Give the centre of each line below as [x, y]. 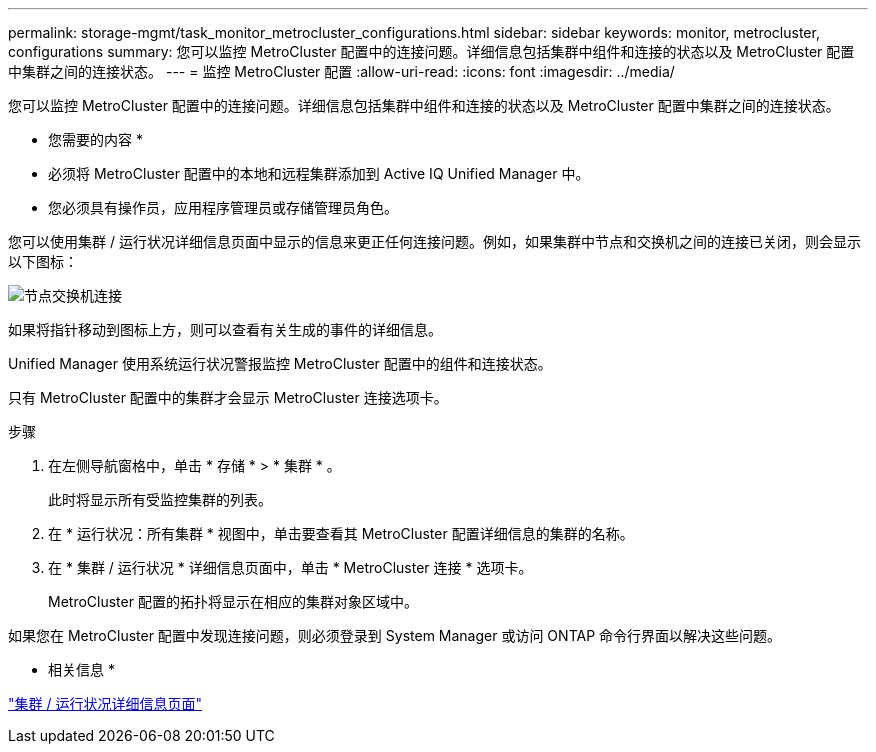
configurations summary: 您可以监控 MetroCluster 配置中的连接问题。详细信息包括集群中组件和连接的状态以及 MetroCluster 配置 [431, 51]
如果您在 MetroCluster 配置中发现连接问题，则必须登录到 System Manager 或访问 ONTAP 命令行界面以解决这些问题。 [395, 635]
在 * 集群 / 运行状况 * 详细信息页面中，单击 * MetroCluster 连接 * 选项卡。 [290, 567]
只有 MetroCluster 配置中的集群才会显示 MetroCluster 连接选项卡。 [228, 397]
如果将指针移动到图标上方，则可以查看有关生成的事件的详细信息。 [225, 329]
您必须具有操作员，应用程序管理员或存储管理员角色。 [223, 207]
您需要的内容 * [95, 139]
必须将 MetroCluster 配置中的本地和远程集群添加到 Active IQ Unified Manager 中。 [319, 173]
